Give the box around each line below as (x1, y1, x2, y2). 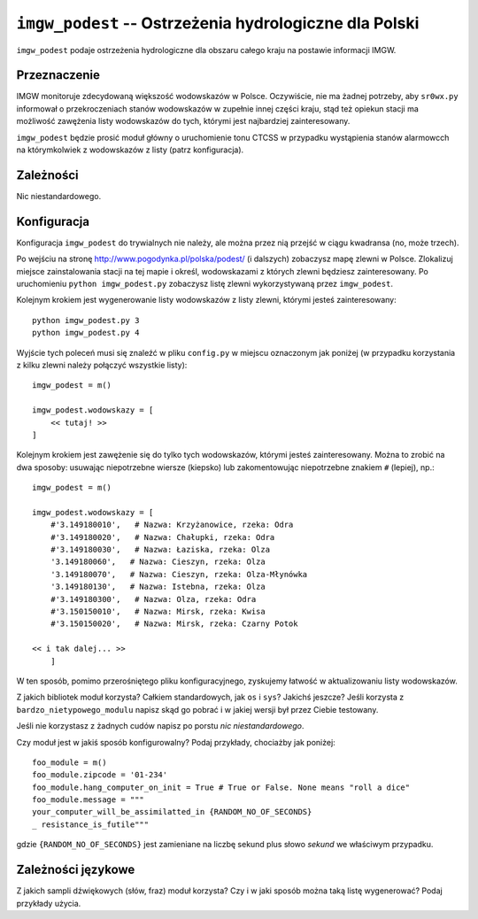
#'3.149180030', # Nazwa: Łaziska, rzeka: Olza (50, 544, 270, 555)
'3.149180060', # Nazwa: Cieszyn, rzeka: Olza (50, 557, 266, 567)
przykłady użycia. (16, 898, 81, 908)
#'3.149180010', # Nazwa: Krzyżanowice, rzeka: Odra (50, 520, 294, 530)
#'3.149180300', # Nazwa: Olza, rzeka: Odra (50, 594, 257, 604)
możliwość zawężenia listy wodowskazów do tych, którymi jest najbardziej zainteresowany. (16, 116, 351, 127)
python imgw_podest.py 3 (32, 315, 140, 325)
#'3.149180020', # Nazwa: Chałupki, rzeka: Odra (50, 532, 275, 542)
